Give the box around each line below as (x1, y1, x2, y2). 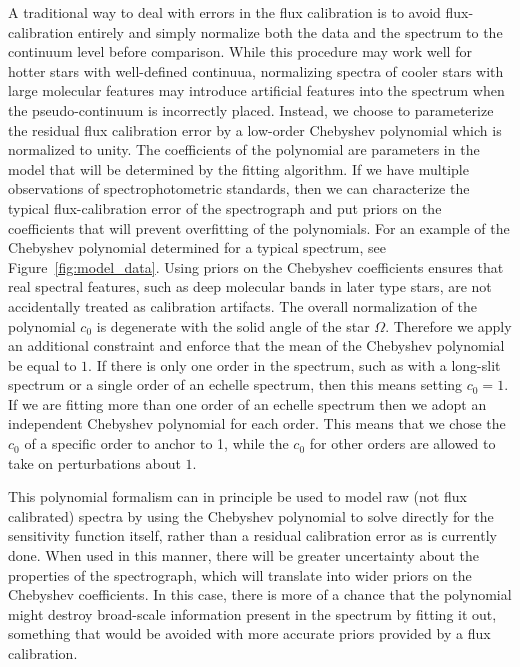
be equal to (8, 354, 77, 375)
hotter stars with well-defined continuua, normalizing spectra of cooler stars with (8, 60, 504, 81)
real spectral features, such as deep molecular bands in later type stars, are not (8, 276, 492, 297)
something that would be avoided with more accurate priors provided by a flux (8, 623, 491, 644)
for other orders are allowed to (309, 433, 496, 454)
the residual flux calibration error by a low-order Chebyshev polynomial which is (8, 119, 502, 140)
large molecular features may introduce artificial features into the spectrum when (8, 80, 505, 101)
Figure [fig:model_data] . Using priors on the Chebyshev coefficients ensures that (8, 256, 504, 277)
